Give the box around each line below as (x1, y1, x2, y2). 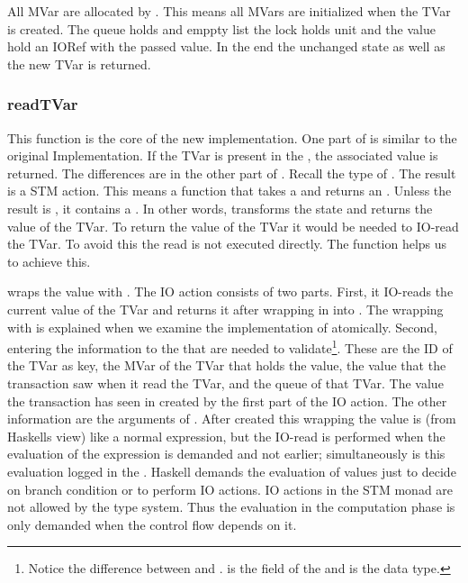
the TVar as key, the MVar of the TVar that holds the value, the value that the (7, 356, 446, 375)
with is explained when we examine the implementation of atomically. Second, (7, 317, 438, 336)
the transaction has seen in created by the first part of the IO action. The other (7, 391, 447, 410)
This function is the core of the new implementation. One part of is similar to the (7, 128, 457, 147)
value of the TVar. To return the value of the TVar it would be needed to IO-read (7, 216, 459, 235)
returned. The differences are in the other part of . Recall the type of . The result (7, 163, 456, 182)
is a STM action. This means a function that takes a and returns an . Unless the (7, 181, 452, 200)
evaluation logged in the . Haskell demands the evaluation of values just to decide (7, 461, 456, 480)
